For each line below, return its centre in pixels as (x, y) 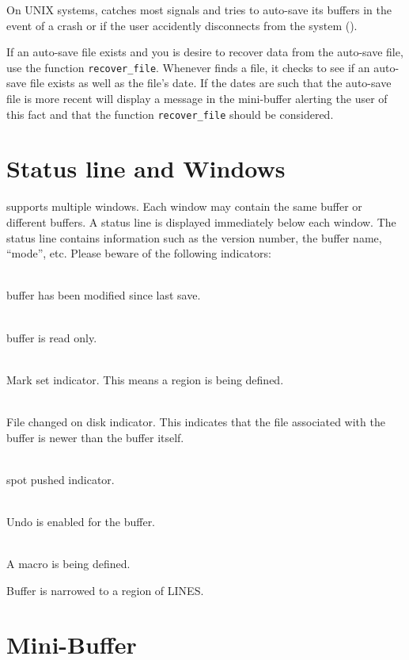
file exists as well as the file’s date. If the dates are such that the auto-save (211, 83)
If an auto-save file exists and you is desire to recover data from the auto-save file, (205, 52)
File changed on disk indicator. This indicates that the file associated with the (196, 421)
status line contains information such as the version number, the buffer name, (194, 237)
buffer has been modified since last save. (104, 295)
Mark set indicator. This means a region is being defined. (145, 379)
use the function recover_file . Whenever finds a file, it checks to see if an (188, 67)
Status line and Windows (146, 168)
